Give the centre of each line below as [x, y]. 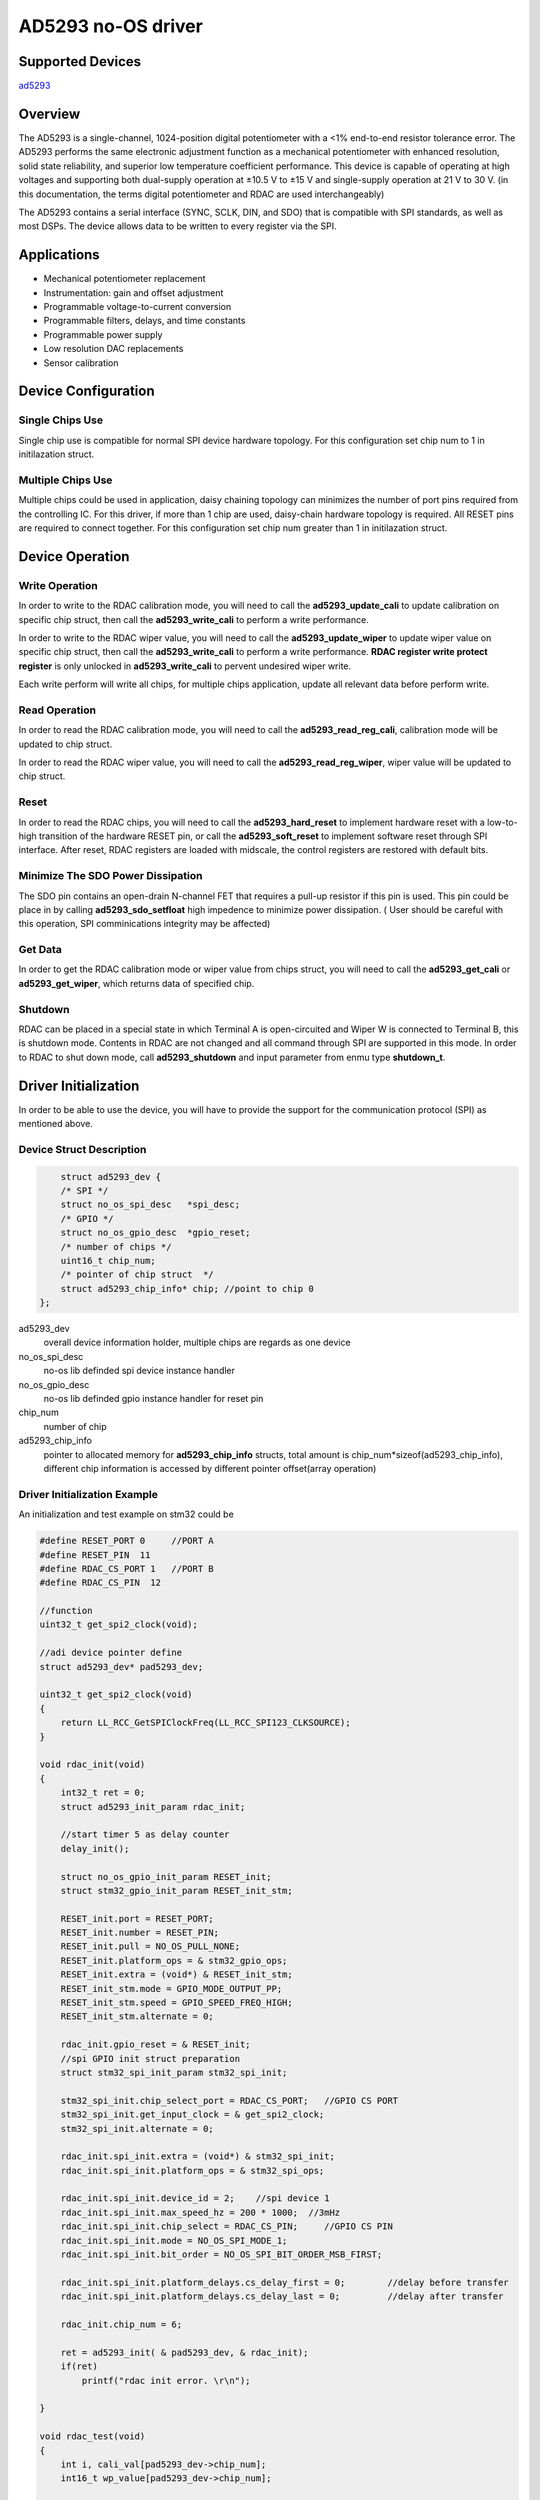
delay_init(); [95, 1848]
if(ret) [79, 2366]
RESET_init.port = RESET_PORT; [137, 1918]
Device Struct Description [82, 1149]
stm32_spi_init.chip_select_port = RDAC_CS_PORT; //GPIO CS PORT [229, 2100]
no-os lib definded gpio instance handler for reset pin [153, 1399]
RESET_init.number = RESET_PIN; [140, 1933]
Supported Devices [80, 61]
